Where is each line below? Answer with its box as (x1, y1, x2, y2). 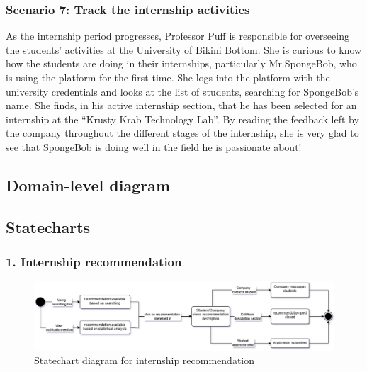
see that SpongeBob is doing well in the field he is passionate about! (6, 139, 302, 154)
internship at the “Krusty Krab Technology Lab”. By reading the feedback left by (6, 111, 359, 126)
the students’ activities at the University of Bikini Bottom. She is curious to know (6, 42, 362, 57)
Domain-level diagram (6, 174, 171, 196)
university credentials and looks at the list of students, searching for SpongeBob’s (6, 84, 359, 98)
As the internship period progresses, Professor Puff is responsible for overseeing (6, 28, 349, 43)
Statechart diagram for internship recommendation (34, 353, 255, 368)
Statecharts (6, 215, 91, 237)
